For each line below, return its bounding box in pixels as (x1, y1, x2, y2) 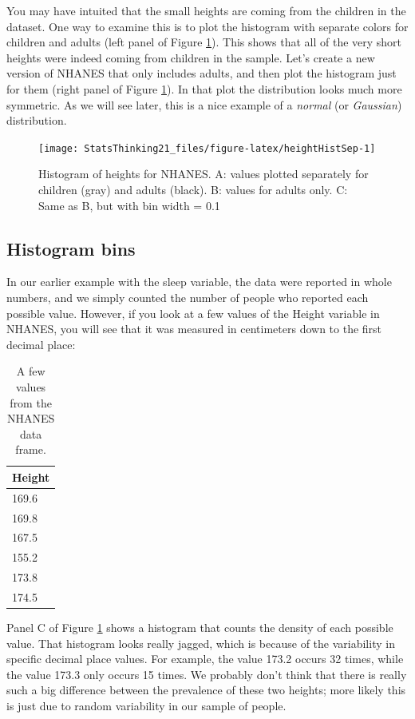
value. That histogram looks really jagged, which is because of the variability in (6, 634, 395, 651)
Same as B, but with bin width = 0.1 (38, 197, 220, 213)
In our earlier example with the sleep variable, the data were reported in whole (6, 273, 392, 290)
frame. (15, 441, 46, 458)
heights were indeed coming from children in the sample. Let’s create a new (6, 49, 375, 66)
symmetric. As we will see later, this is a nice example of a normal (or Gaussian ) (6, 96, 402, 113)
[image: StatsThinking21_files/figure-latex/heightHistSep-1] (38, 142, 376, 154)
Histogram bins (6, 236, 136, 260)
